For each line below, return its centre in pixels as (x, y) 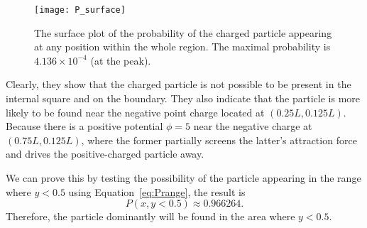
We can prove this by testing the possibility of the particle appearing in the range (183, 178)
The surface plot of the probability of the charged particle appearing (183, 32)
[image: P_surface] (80, 10)
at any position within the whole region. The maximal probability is (182, 47)
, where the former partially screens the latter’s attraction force (219, 140)
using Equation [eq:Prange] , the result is (157, 191)
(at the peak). (121, 60)
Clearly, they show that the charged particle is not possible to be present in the (179, 84)
